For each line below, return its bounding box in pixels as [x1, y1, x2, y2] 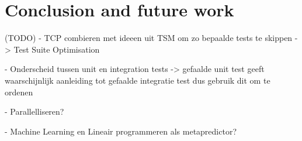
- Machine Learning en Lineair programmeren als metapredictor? [5, 125, 237, 137]
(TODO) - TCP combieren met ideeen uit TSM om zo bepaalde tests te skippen [5, 32, 293, 44]
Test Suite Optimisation [13, 43, 100, 55]
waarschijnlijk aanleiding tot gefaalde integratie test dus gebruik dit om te [5, 74, 270, 86]
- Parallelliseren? [5, 105, 64, 118]
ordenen [5, 85, 33, 98]
